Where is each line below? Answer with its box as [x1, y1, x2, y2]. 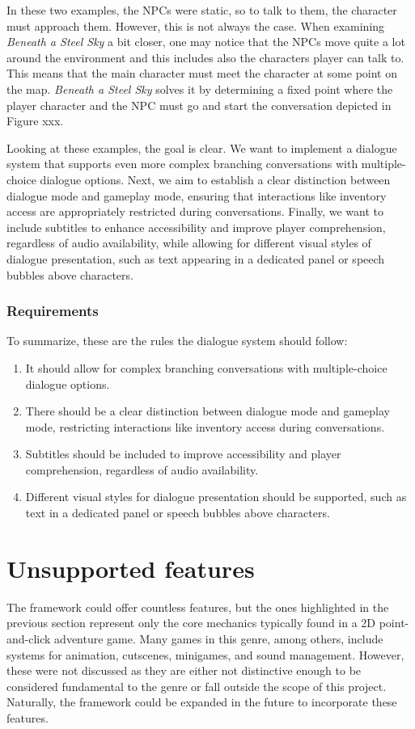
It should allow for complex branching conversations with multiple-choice [25, 359, 387, 376]
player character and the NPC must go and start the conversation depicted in [6, 96, 392, 113]
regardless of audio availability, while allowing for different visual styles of [6, 234, 371, 251]
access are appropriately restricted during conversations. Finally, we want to [6, 203, 383, 220]
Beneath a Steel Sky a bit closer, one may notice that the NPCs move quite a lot [6, 33, 405, 50]
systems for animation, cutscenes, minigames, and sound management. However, [6, 646, 404, 663]
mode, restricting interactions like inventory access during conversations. [25, 418, 385, 435]
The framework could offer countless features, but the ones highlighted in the [6, 598, 389, 615]
